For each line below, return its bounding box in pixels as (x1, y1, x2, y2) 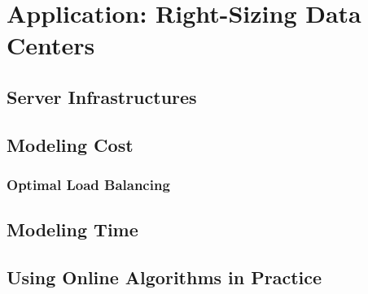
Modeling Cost (7, 132, 134, 157)
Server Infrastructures (7, 84, 197, 109)
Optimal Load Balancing (7, 175, 170, 195)
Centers (7, 28, 95, 62)
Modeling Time (7, 217, 138, 242)
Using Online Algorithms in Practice (7, 265, 322, 290)
